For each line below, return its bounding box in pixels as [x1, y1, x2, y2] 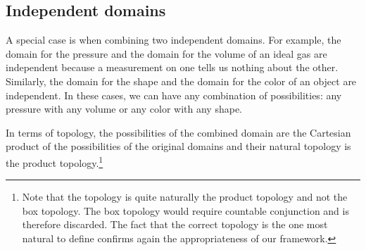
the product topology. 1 [6, 153, 103, 170]
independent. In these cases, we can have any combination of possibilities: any [6, 87, 342, 102]
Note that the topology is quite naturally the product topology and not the [22, 189, 348, 204]
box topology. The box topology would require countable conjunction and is [22, 203, 349, 218]
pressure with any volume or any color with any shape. [6, 101, 242, 116]
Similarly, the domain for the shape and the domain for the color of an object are [6, 73, 357, 88]
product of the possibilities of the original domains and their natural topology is [6, 139, 351, 154]
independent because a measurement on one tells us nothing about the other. [6, 60, 339, 75]
